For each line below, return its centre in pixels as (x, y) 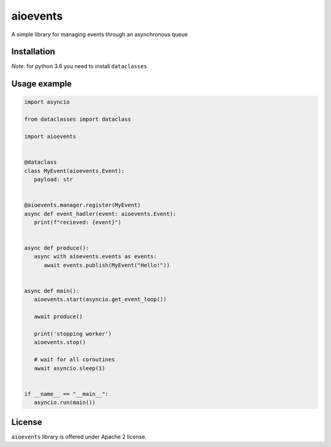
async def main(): (52, 291)
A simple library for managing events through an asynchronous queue (100, 34)
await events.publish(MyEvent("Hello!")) (107, 265)
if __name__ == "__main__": (66, 394)
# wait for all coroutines (74, 360)
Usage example (42, 84)
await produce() (58, 317)
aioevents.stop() (60, 342)
